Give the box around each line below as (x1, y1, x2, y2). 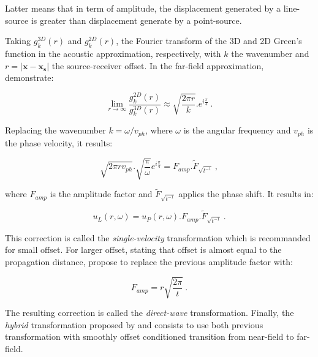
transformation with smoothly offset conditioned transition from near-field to (5, 330, 294, 343)
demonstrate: (5, 71, 54, 84)
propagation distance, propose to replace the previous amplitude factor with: (5, 255, 293, 268)
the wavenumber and (231, 47, 309, 59)
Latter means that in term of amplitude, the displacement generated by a (5, 2, 281, 14)
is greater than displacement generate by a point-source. (31, 13, 242, 26)
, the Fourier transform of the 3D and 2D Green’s (116, 34, 302, 47)
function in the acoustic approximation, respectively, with (5, 47, 221, 59)
